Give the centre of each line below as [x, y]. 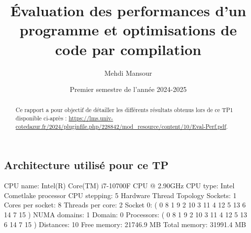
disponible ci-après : [41, 118]
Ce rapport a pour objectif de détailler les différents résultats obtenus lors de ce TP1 [124, 110]
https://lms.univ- [91, 118]
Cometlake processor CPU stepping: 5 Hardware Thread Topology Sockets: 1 [120, 195]
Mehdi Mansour [128, 73]
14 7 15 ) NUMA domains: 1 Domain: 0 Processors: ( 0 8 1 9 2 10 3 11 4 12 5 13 [126, 215]
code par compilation [128, 49]
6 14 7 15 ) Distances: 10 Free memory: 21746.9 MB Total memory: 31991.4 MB [125, 224]
